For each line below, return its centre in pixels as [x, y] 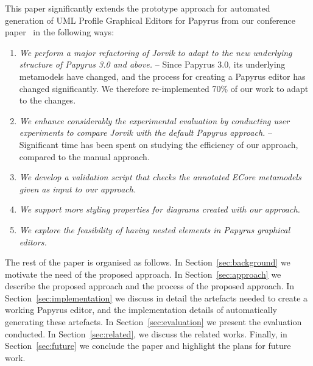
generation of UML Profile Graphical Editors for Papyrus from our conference [150, 20]
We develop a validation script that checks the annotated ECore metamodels [160, 177]
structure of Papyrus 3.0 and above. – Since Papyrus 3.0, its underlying [152, 64]
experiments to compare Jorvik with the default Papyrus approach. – [146, 132]
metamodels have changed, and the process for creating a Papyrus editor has [162, 76]
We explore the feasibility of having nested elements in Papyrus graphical [154, 229]
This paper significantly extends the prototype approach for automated [138, 8]
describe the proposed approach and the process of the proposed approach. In [150, 286]
